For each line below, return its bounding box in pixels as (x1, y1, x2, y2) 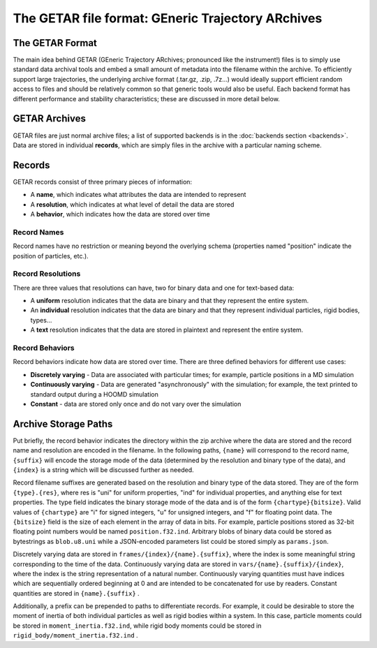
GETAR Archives (13, 112, 87, 125)
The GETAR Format (13, 37, 98, 49)
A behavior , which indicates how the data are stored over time (30, 210, 210, 218)
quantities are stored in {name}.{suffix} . (13, 589, 140, 597)
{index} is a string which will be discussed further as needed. (13, 466, 194, 474)
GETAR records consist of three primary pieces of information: (13, 177, 192, 186)
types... (30, 316, 52, 324)
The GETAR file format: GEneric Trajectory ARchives (13, 10, 323, 26)
